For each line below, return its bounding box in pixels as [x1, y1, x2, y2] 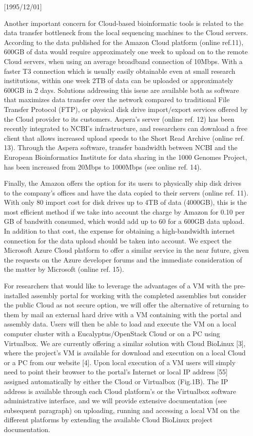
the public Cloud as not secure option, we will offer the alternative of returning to [4, 300, 249, 310]
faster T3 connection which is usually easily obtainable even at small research [4, 65, 235, 76]
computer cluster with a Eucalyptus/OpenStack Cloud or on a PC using [4, 328, 220, 338]
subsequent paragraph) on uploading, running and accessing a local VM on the [4, 405, 240, 415]
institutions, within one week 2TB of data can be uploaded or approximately [4, 75, 234, 86]
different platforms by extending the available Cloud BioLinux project [4, 414, 213, 425]
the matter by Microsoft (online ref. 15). [4, 264, 124, 274]
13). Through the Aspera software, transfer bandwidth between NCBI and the [4, 142, 237, 153]
